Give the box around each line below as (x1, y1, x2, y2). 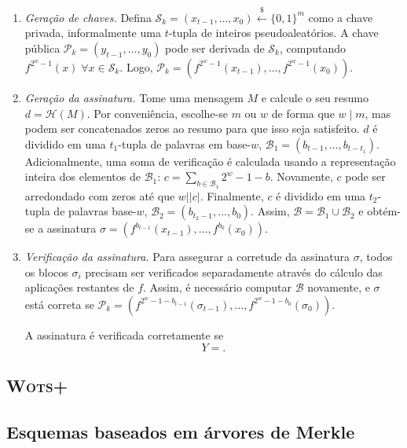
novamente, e (307, 279, 370, 296)
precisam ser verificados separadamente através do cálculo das (85, 263, 383, 280)
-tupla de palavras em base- (118, 135, 251, 152)
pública (24, 39, 60, 56)
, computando (279, 39, 346, 56)
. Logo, (119, 58, 153, 75)
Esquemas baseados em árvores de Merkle (6, 419, 355, 443)
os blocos (24, 263, 68, 280)
